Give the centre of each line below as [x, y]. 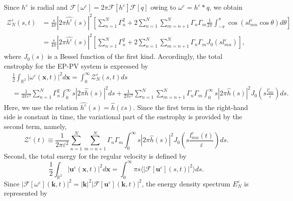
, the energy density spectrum [186, 183]
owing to [163, 7]
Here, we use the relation [41, 107]
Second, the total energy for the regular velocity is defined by [95, 155]
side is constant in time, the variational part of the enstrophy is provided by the [123, 117]
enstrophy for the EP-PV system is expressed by [76, 65]
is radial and [49, 7]
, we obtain [226, 7]
